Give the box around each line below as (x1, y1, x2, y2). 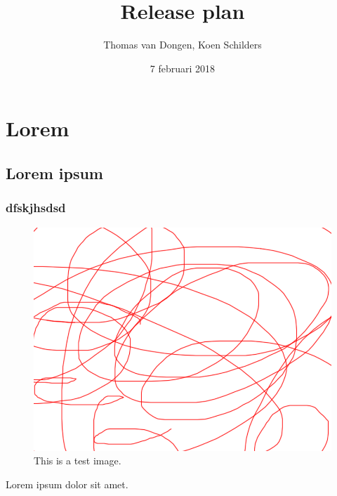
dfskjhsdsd (6, 199, 66, 216)
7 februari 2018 (150, 60, 216, 75)
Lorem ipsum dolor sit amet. (6, 476, 128, 491)
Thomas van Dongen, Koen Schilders (103, 37, 262, 52)
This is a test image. (34, 453, 121, 468)
